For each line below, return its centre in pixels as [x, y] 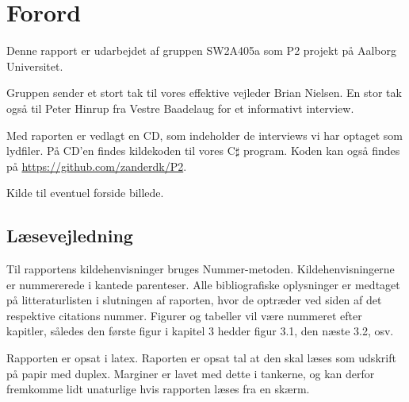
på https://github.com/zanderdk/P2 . [97, 166]
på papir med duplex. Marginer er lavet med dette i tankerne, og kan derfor [191, 373]
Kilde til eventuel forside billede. [85, 193]
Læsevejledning [70, 236]
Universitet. [35, 66]
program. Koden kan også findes [321, 151]
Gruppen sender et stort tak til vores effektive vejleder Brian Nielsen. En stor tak [204, 93]
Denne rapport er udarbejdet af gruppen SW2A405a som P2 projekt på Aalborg [201, 50]
